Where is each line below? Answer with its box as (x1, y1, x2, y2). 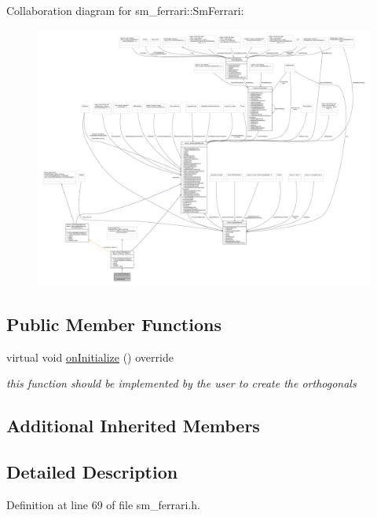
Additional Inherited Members (6, 413, 260, 438)
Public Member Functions (6, 311, 221, 336)
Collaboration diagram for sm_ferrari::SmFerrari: (6, 2, 244, 18)
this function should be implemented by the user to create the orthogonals (6, 375, 357, 391)
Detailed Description (6, 459, 178, 483)
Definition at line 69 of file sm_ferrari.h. (6, 496, 200, 512)
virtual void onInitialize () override (6, 348, 174, 365)
